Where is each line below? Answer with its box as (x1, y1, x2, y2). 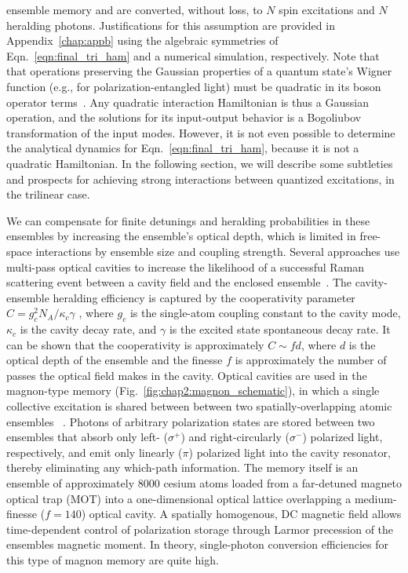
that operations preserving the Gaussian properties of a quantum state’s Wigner (6, 63, 392, 79)
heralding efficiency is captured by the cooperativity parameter (53, 289, 355, 305)
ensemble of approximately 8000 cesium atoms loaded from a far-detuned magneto (6, 475, 402, 491)
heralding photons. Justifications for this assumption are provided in (6, 16, 335, 33)
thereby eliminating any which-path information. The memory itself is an (6, 459, 359, 476)
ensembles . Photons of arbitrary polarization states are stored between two (6, 413, 375, 429)
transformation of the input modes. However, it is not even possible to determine (6, 124, 395, 141)
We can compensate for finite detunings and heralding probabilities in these (6, 212, 370, 228)
